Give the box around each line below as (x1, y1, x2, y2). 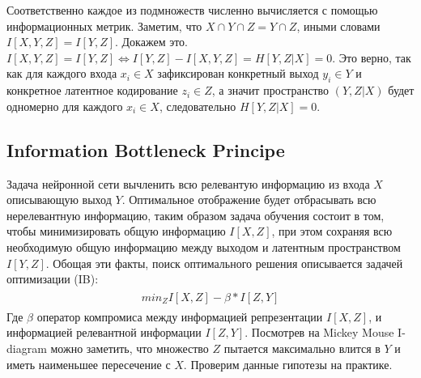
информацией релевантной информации (6, 324, 202, 341)
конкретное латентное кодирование (6, 82, 178, 99)
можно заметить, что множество (50, 339, 209, 356)
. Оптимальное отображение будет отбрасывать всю (121, 191, 376, 208)
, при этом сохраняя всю (271, 223, 393, 240)
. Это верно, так (332, 49, 411, 66)
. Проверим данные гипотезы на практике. (183, 355, 393, 372)
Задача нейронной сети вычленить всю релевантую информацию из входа (6, 175, 370, 192)
